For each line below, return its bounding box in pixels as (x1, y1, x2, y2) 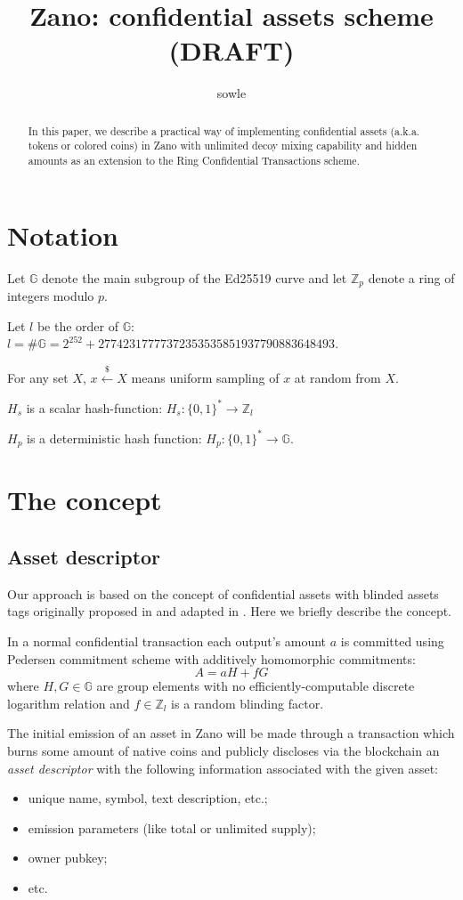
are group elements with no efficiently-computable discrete (96, 677, 415, 695)
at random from (294, 368, 381, 386)
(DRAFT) (168, 32, 295, 69)
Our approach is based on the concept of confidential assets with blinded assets (7, 584, 439, 603)
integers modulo (7, 287, 94, 305)
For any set (7, 368, 69, 386)
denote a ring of (368, 268, 455, 287)
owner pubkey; (28, 848, 108, 867)
